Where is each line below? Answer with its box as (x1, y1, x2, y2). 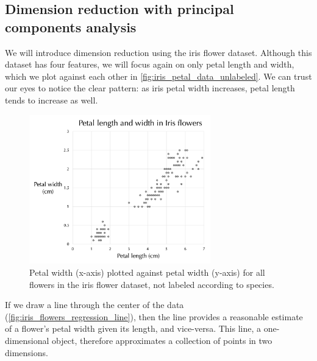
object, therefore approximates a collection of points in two (52, 334, 272, 347)
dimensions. (5, 346, 48, 359)
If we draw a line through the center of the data (5, 298, 184, 311)
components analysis (5, 17, 137, 36)
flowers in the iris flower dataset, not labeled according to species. (29, 278, 274, 290)
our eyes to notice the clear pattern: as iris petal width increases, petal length (5, 82, 295, 94)
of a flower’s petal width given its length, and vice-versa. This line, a (5, 322, 261, 335)
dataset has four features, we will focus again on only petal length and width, (5, 58, 294, 71)
